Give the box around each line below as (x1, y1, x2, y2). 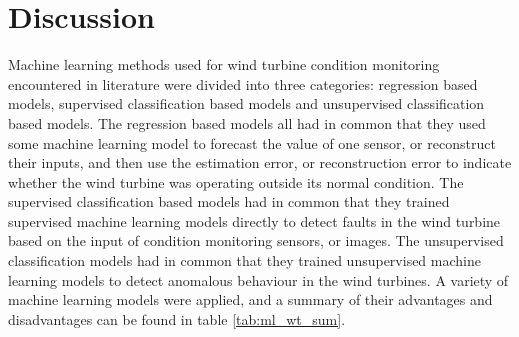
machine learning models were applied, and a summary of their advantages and (8, 289, 493, 310)
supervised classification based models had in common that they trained (8, 191, 450, 212)
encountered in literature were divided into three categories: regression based (8, 73, 478, 94)
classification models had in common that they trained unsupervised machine (8, 250, 481, 271)
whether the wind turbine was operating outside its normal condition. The (8, 171, 464, 192)
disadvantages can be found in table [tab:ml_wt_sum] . (8, 308, 346, 329)
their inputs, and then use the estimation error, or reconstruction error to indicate (8, 152, 512, 173)
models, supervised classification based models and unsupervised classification (8, 93, 485, 114)
